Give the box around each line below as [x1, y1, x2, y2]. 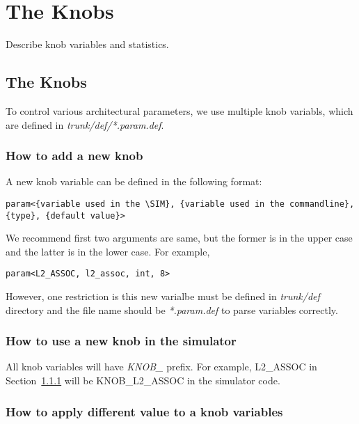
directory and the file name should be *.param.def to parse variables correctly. [6, 302, 338, 317]
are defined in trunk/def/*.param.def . [6, 117, 164, 132]
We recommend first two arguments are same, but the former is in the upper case [6, 230, 353, 245]
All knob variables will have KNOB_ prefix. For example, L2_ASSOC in [6, 359, 317, 374]
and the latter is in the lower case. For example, [6, 244, 210, 258]
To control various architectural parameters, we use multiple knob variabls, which [6, 103, 353, 118]
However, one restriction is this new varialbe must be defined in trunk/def [6, 289, 320, 304]
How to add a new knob [6, 147, 143, 164]
